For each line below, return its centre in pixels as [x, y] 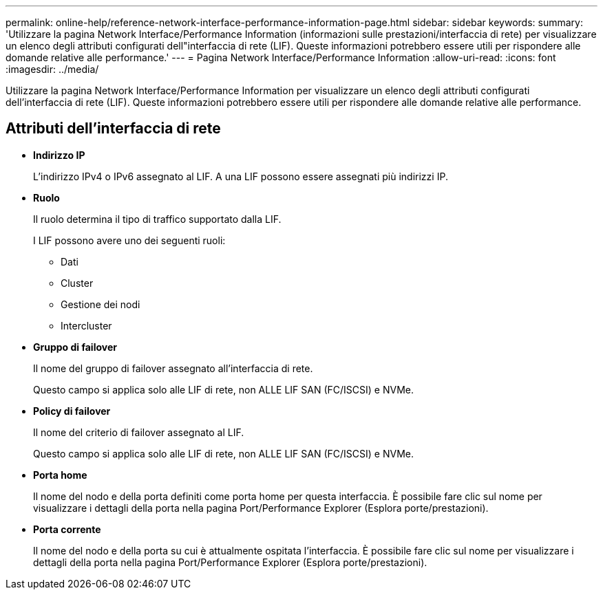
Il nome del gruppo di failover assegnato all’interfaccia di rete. [173, 368]
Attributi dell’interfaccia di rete [113, 129]
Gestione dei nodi [100, 304]
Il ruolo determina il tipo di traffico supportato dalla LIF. [157, 219]
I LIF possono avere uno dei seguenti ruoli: [129, 240]
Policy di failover [72, 411]
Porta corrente [67, 529]
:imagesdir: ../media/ [52, 69]
